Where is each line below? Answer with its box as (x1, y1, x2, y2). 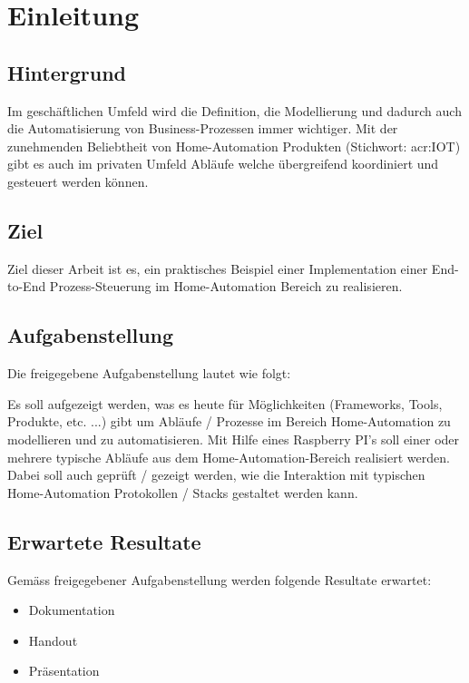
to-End (7, 277, 46, 296)
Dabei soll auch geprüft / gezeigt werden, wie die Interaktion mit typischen (7, 465, 425, 484)
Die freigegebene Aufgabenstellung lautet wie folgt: (7, 364, 291, 383)
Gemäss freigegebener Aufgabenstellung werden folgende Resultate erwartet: (7, 570, 432, 589)
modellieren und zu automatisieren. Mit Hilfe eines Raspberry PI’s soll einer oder (7, 429, 460, 448)
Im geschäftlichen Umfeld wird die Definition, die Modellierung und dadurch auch (7, 101, 462, 120)
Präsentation (28, 661, 100, 680)
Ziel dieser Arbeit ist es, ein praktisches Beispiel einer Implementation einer (7, 259, 428, 278)
